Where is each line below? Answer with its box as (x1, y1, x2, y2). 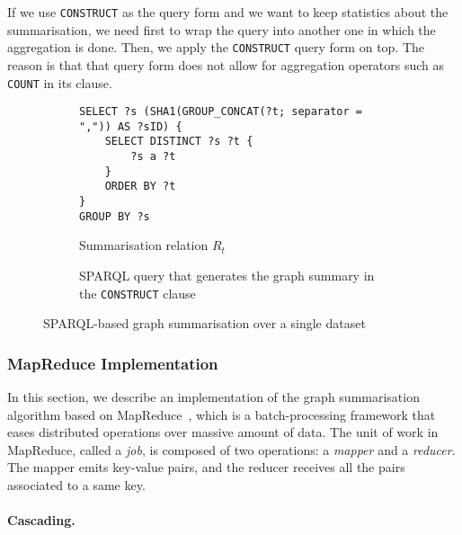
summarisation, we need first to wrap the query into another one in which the (7, 20, 436, 39)
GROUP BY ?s (79, 210, 150, 223)
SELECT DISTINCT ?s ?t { (104, 135, 253, 148)
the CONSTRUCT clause (79, 283, 196, 302)
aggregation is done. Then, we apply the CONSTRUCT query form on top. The (7, 38, 425, 57)
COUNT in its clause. (7, 73, 112, 92)
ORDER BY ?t (104, 180, 176, 193)
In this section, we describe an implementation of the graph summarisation (7, 388, 420, 406)
